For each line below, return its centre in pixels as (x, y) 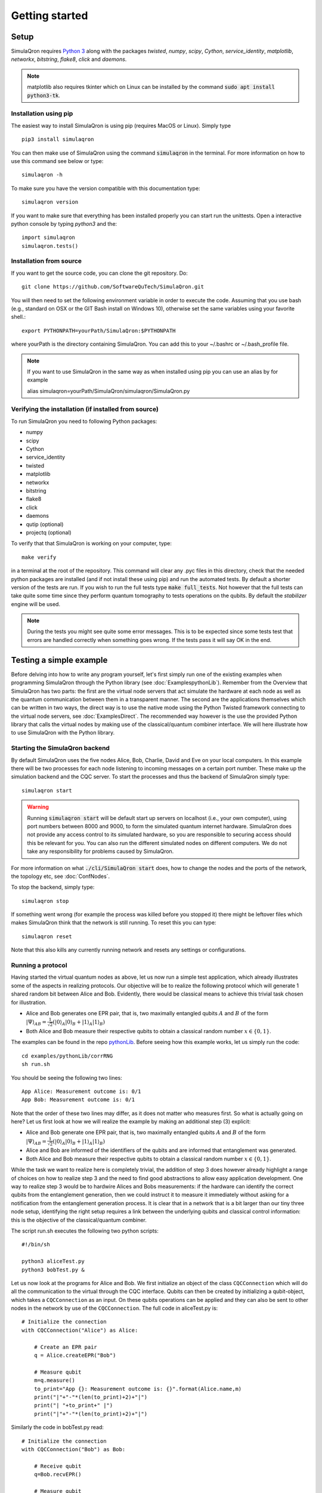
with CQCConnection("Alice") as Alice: (80, 1330)
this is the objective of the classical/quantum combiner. (79, 1220)
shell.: (18, 317)
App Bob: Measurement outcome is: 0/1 (78, 1100)
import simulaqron (49, 238)
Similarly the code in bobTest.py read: (58, 1427)
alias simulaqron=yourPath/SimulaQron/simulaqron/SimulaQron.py (109, 391)
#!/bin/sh (36, 1245)
